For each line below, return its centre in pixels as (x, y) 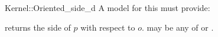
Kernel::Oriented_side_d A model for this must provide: (108, 8)
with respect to (108, 27)
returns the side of (38, 27)
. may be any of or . (178, 27)
